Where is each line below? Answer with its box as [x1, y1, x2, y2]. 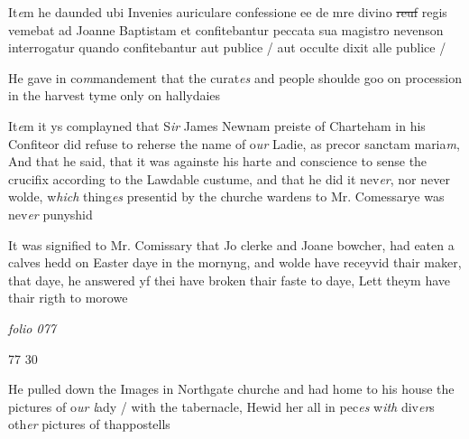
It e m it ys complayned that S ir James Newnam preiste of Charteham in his [8, 116, 426, 135]
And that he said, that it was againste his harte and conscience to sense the [8, 152, 428, 171]
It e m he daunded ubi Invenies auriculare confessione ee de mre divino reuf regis [8, 3, 447, 21]
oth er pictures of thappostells [8, 415, 170, 434]
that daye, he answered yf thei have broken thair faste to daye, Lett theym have [8, 270, 451, 289]
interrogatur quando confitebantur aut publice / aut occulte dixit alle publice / [8, 38, 446, 57]
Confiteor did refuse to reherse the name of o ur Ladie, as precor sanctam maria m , [8, 134, 460, 153]
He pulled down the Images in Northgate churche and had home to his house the [8, 379, 455, 398]
